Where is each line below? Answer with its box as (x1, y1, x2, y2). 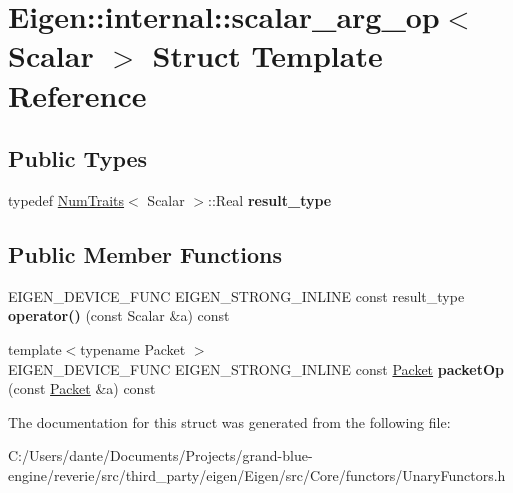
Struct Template (152, 35, 383, 76)
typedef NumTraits (8, 189, 125, 210)
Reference (8, 74, 147, 115)
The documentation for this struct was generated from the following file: (8, 411, 451, 432)
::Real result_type (208, 189, 332, 210)
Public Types (8, 143, 148, 174)
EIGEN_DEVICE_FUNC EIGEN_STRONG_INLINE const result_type (8, 285, 465, 306)
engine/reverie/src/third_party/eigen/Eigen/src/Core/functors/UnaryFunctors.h (8, 464, 506, 485)
